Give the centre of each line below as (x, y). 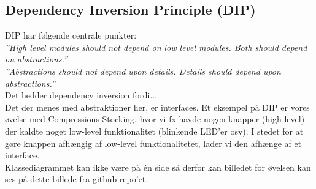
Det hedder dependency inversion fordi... (81, 95)
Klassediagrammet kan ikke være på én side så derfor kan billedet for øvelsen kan (158, 167)
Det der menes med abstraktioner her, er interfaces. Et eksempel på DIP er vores (157, 107)
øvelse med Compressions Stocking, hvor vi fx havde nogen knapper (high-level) (155, 119)
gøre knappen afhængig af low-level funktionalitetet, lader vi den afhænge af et (153, 143)
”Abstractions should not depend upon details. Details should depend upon (143, 71)
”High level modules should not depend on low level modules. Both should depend (156, 47)
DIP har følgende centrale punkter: (71, 35)
